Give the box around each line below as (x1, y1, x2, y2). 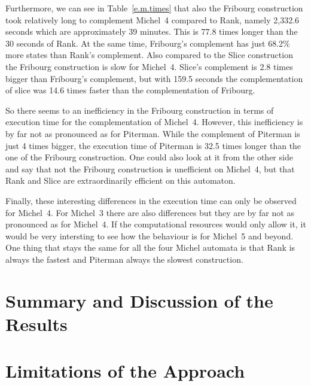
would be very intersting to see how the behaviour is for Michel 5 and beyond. (5, 229, 294, 242)
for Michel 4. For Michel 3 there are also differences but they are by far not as (5, 206, 294, 218)
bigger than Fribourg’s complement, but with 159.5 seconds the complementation (5, 72, 303, 84)
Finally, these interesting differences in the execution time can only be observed (5, 194, 297, 206)
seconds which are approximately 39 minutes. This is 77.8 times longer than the (5, 25, 298, 38)
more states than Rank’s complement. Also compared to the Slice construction (5, 48, 293, 61)
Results (5, 311, 68, 336)
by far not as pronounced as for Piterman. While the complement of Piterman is (5, 127, 300, 139)
